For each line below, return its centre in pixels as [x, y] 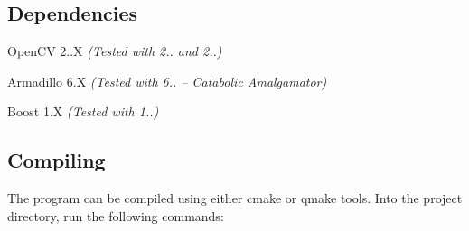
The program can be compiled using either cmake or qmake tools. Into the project [235, 198]
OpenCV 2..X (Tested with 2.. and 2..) [115, 51]
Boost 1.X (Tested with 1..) [83, 111]
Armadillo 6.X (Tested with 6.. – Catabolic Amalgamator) [167, 81]
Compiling [56, 160]
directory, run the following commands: [116, 215]
